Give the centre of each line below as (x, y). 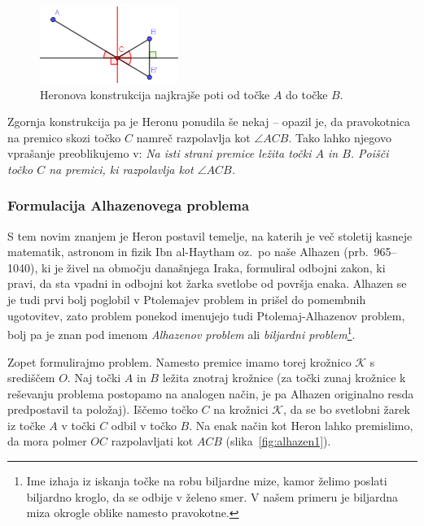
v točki (79, 425)
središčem (31, 378)
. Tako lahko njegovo (340, 137)
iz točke (26, 425)
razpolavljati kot (152, 441)
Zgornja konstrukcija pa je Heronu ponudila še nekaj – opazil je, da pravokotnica (209, 122)
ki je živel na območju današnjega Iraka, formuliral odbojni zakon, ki (213, 267)
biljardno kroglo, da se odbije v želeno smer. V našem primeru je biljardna (212, 496)
